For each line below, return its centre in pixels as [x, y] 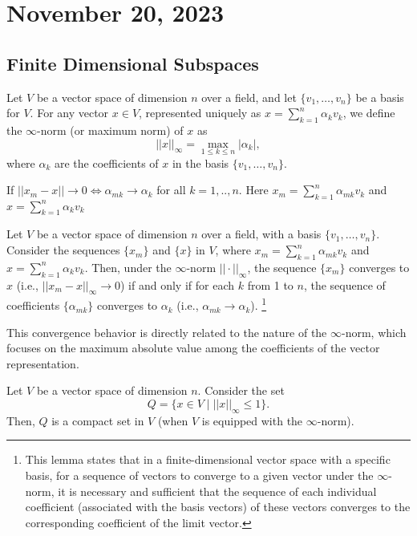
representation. [43, 363]
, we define [369, 113]
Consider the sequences [63, 250]
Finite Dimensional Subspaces [133, 63]
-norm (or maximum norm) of [110, 130]
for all [171, 190]
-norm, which [374, 332]
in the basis [200, 162]
